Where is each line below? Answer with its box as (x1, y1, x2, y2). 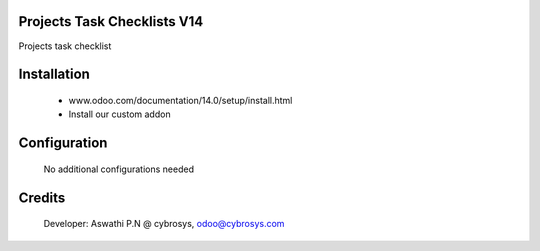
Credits (18, 189, 66, 206)
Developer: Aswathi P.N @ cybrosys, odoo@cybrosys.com (43, 218, 285, 230)
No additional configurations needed (43, 163, 195, 175)
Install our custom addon (68, 108, 171, 120)
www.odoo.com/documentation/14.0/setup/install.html (68, 94, 293, 106)
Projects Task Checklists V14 (18, 13, 204, 30)
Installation (18, 66, 90, 83)
